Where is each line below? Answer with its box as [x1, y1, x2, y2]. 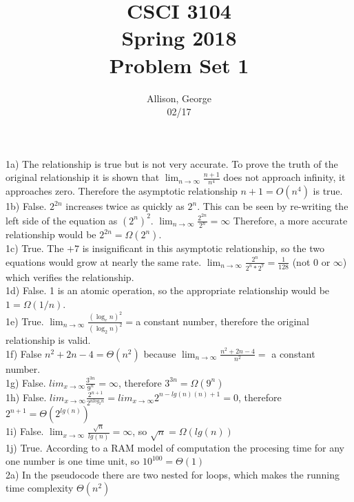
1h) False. [6, 389, 47, 404]
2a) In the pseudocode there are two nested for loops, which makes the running [6, 467, 340, 481]
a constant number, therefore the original [136, 313, 309, 328]
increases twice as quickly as [65, 199, 185, 213]
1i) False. [6, 424, 44, 438]
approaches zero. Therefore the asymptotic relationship [6, 184, 238, 198]
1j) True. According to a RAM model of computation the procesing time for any [6, 440, 344, 454]
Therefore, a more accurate [233, 213, 348, 227]
